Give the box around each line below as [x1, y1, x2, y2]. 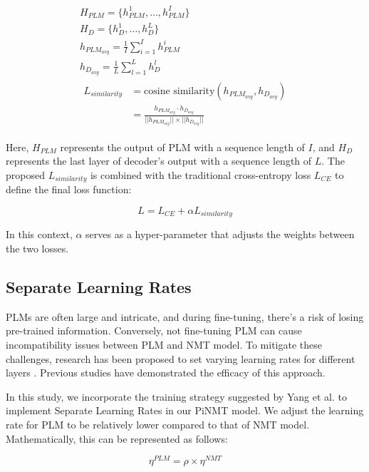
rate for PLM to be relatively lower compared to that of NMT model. [6, 416, 310, 431]
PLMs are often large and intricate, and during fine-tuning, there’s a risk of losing [6, 309, 364, 324]
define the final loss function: [6, 182, 132, 197]
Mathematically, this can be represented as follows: [6, 431, 228, 446]
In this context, [6, 227, 73, 242]
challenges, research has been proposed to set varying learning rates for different [6, 351, 355, 366]
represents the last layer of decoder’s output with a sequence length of [6, 153, 312, 168]
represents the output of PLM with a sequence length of [60, 139, 305, 154]
